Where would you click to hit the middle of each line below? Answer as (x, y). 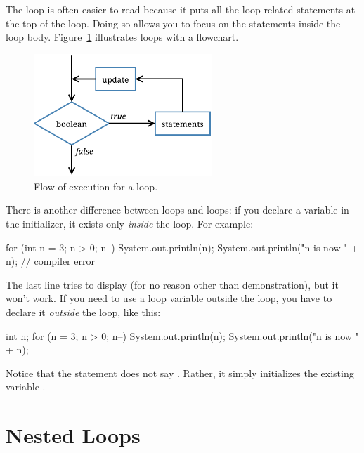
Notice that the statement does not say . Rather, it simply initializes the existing (180, 373)
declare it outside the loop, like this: (83, 311)
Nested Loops (73, 435)
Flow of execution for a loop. (96, 186)
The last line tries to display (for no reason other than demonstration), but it (172, 284)
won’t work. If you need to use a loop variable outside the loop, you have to (169, 298)
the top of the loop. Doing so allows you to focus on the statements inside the (173, 23)
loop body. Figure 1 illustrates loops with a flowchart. (122, 37)
